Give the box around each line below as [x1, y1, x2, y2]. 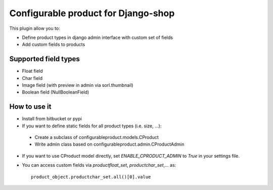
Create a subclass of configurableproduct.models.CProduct [34, 134, 159, 140]
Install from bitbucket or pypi [22, 116, 82, 122]
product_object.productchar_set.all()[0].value [31, 174, 151, 179]
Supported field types [9, 55, 80, 63]
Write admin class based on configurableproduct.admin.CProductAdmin [34, 141, 185, 148]
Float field [22, 68, 43, 74]
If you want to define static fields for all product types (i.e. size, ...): [22, 123, 162, 129]
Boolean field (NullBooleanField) [22, 89, 89, 96]
